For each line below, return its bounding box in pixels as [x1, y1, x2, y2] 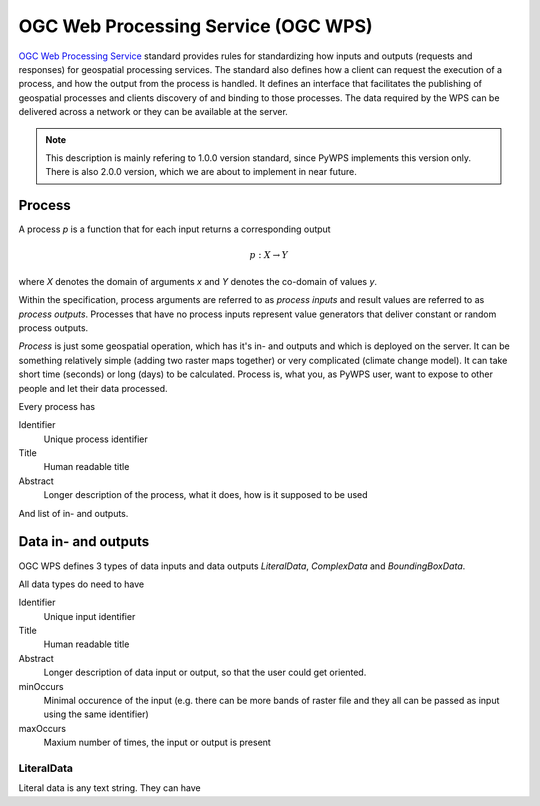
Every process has [18, 400, 95, 412]
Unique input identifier [43, 610, 136, 622]
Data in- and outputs [18, 533, 150, 550]
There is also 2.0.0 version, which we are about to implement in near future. [45, 166, 357, 178]
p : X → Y [249, 250, 289, 261]
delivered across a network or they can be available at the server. [18, 106, 289, 118]
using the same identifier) [43, 708, 149, 720]
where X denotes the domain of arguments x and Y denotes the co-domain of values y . [18, 275, 378, 287]
